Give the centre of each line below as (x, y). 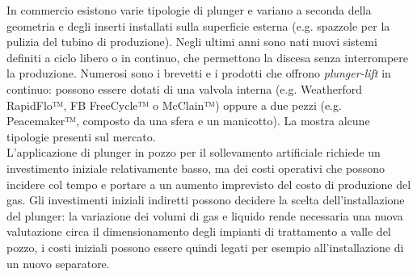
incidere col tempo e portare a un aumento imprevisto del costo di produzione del (209, 184)
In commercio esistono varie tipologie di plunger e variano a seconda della (189, 10)
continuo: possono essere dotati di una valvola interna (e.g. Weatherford (184, 88)
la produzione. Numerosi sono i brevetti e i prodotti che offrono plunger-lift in (199, 73)
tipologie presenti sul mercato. (81, 136)
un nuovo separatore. (58, 263)
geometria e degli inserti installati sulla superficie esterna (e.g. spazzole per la (198, 25)
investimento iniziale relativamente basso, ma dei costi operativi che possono (196, 168)
